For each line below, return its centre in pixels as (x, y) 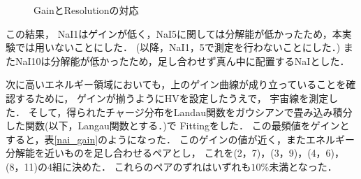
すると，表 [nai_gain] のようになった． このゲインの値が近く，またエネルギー (180, 139)
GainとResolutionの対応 (86, 10)
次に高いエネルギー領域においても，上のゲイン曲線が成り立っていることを (176, 84)
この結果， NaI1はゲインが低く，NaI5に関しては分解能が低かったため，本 (174, 33)
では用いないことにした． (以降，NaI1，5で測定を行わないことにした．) (178, 47)
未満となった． (303, 166)
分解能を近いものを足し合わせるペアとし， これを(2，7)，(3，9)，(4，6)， (175, 153)
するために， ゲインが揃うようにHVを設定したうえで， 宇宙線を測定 (172, 98)
